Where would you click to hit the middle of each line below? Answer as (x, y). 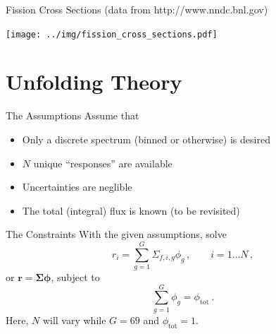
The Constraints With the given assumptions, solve (116, 234)
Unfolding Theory (94, 82)
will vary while (74, 320)
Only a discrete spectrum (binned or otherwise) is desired (146, 139)
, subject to (75, 277)
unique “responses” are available (103, 163)
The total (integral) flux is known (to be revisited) (131, 210)
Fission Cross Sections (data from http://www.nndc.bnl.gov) (137, 9)
